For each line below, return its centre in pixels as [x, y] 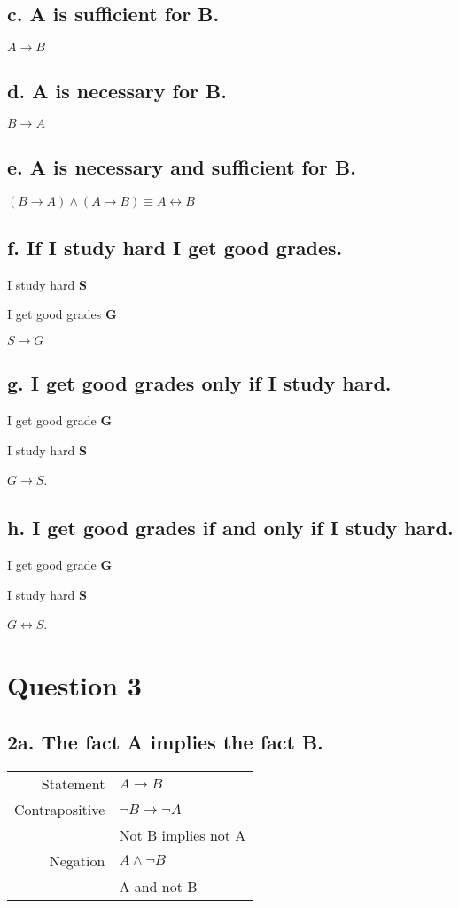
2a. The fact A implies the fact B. [165, 741]
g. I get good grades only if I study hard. [199, 383]
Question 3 [74, 685]
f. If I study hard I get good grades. [175, 247]
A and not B [158, 886]
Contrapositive [60, 809]
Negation [77, 860]
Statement [73, 783]
